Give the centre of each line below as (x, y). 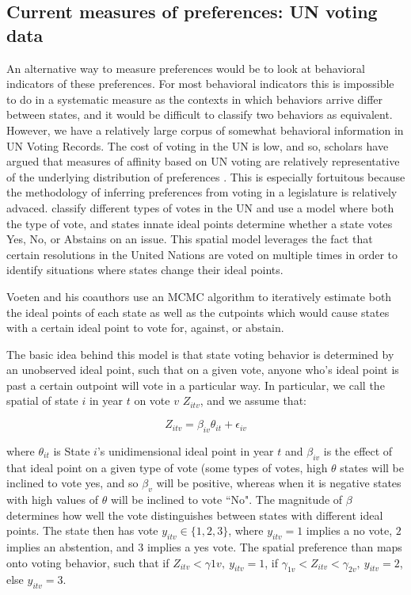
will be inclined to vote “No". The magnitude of (226, 500)
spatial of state (42, 400)
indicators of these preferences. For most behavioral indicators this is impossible (200, 84)
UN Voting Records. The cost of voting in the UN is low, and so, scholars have (198, 145)
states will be (372, 467)
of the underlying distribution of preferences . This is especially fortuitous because (206, 176)
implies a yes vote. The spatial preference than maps (274, 547)
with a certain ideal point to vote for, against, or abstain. (145, 328)
